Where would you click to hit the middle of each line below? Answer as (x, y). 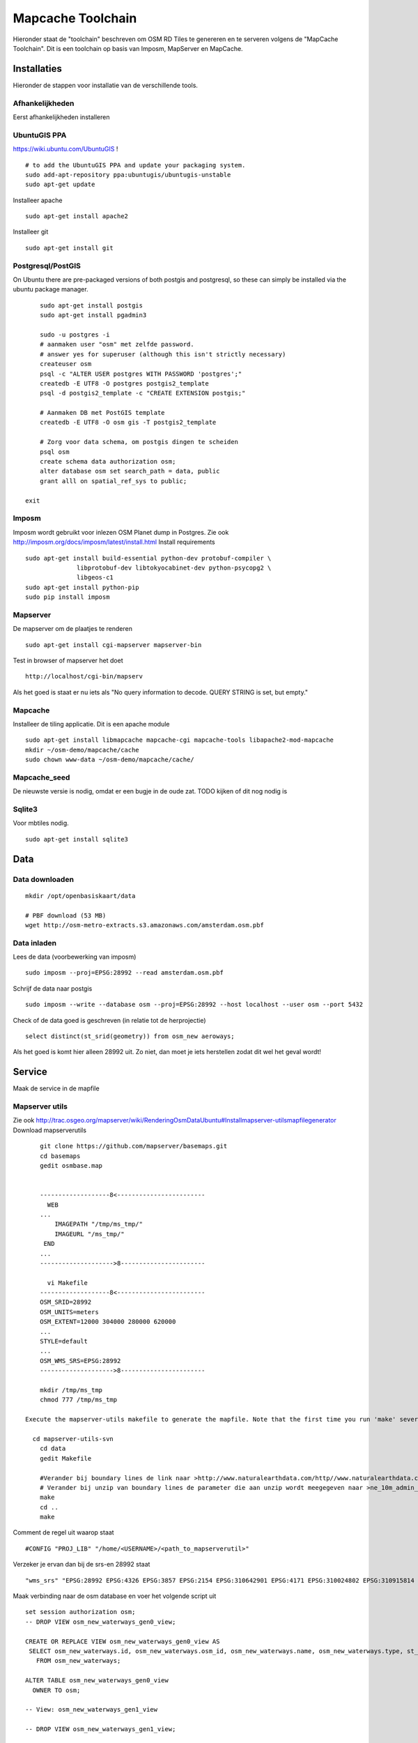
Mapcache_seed (41, 777)
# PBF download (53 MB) (66, 915)
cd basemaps (60, 1156)
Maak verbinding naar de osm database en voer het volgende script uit (115, 1596)
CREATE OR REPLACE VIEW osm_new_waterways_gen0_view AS (123, 1641)
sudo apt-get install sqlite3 (77, 839)
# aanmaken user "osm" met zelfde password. (117, 344)
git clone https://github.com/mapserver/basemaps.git (133, 1146)
